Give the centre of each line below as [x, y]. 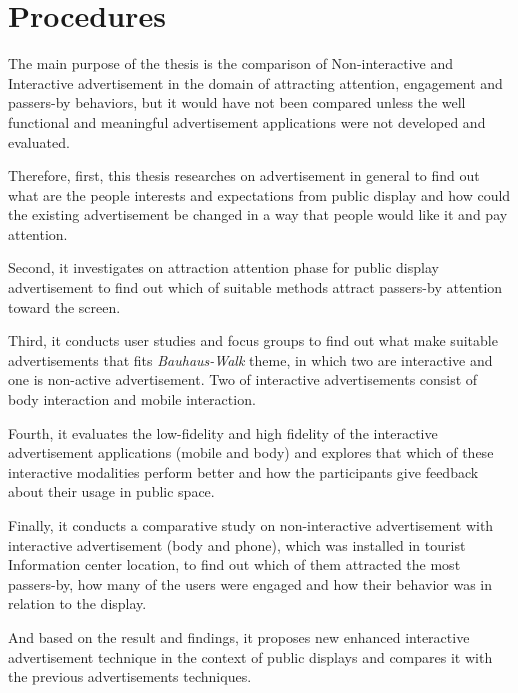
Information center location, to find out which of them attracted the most [234, 564]
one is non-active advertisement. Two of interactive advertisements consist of [243, 379]
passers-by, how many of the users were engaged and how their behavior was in [250, 583]
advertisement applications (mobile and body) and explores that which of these [251, 452]
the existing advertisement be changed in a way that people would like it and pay [258, 214]
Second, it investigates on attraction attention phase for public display [223, 267]
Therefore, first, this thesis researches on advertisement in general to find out [244, 175]
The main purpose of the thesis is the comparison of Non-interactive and [230, 63]
